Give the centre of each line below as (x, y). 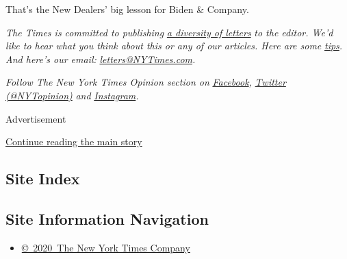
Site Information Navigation (107, 218)
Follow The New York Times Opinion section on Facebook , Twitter (146, 82)
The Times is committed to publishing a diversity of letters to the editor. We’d (169, 32)
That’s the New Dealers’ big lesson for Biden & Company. (127, 9)
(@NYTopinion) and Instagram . (72, 95)
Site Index (43, 178)
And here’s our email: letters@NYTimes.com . (101, 59)
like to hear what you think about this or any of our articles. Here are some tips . (174, 46)
